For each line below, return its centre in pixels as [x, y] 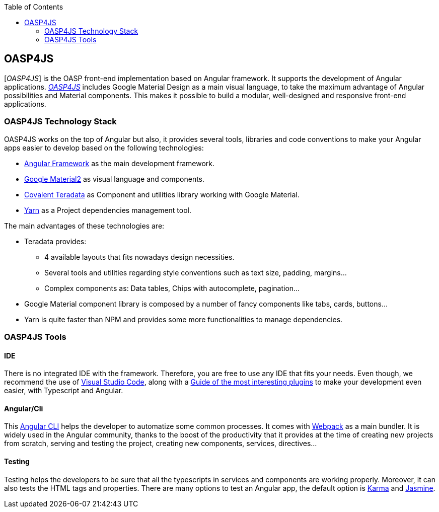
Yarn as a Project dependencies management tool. [108, 210]
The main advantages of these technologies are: [84, 226]
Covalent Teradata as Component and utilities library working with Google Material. [162, 194]
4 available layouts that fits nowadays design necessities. [139, 257]
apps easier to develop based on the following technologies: [104, 148]
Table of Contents [34, 7]
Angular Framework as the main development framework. [120, 163]
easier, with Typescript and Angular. [64, 391]
